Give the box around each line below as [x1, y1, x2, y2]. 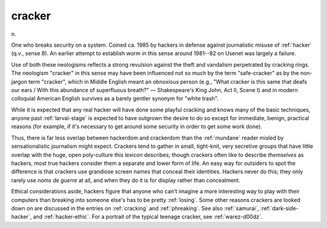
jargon [11, 78, 27, 85]
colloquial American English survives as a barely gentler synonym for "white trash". [11, 95, 219, 102]
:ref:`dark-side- [260, 204, 299, 212]
